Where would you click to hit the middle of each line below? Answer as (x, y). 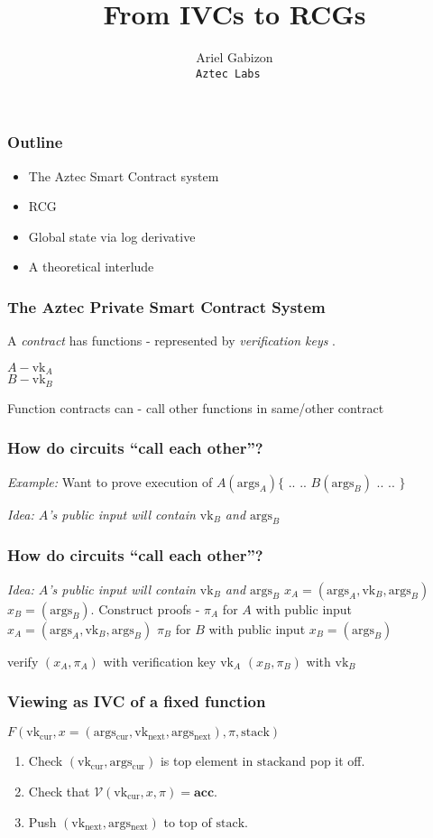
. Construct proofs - (145, 608)
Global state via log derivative (112, 236)
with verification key (160, 661)
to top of (188, 821)
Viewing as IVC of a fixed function (137, 701)
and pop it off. (325, 761)
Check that (59, 791)
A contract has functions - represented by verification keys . (171, 341)
